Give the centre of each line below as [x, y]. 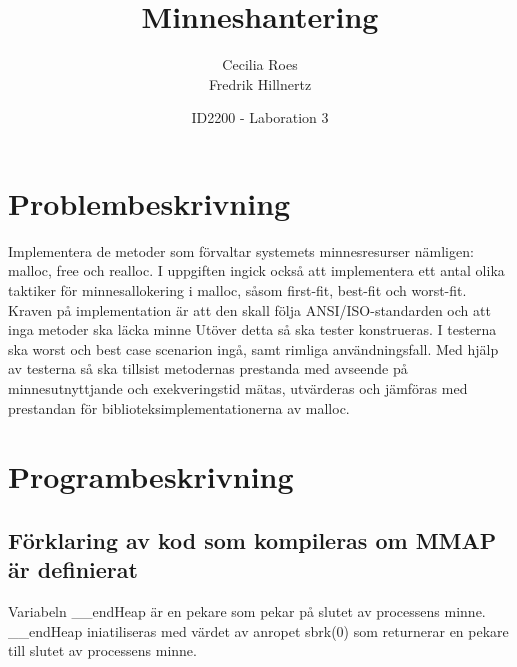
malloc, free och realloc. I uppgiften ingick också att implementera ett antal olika [256, 270]
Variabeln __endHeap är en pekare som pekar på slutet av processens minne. [247, 611]
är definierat [73, 569]
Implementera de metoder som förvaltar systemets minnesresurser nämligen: [241, 250]
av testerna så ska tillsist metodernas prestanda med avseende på [208, 368]
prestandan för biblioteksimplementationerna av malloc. [179, 407]
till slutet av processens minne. [102, 650]
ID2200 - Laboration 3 [260, 117]
